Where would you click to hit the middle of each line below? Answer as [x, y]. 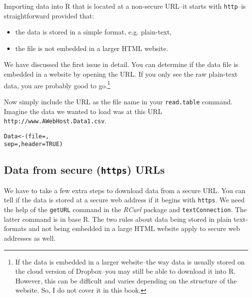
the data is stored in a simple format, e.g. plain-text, [94, 32]
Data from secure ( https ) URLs [85, 170]
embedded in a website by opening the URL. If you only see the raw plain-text [121, 74]
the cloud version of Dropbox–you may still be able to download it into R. [125, 271]
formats [15, 228]
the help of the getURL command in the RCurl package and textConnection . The [125, 209]
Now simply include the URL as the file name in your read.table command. [118, 101]
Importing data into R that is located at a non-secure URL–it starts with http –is [125, 6]
